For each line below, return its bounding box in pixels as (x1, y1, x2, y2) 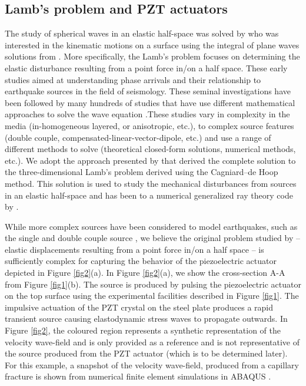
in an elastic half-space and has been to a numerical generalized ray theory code (5, 189, 293, 201)
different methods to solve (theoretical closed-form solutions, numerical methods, (5, 143, 296, 155)
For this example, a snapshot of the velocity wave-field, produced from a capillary (5, 358, 299, 371)
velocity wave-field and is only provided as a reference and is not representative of (5, 335, 300, 348)
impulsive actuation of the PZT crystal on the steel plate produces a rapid (5, 301, 274, 313)
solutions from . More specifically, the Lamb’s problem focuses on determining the (5, 50, 300, 62)
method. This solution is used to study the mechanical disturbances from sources (5, 177, 297, 189)
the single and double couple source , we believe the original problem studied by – (5, 232, 301, 244)
